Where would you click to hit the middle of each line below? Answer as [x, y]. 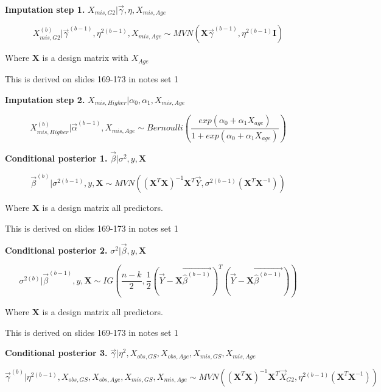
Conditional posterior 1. [56, 158]
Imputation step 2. [45, 99]
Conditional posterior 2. [56, 250]
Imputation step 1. [45, 9]
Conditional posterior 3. [56, 353]
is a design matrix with [85, 58]
